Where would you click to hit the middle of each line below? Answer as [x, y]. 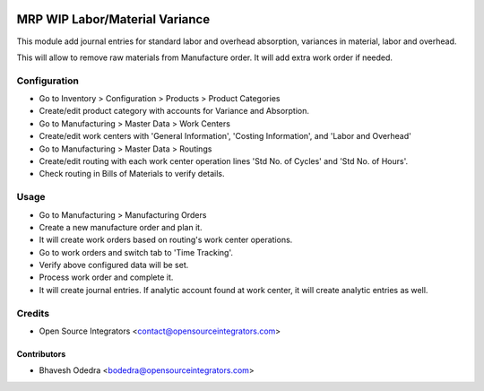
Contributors [41, 354]
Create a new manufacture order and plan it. [121, 227]
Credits [33, 313]
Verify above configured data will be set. [114, 265]
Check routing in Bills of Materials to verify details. [132, 174]
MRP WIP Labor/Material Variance [113, 19]
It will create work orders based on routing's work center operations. [166, 240]
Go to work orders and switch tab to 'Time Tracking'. [136, 252]
